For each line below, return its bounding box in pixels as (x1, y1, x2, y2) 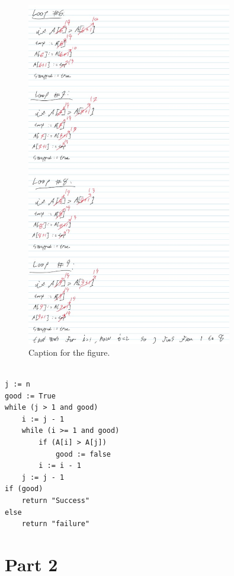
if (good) (5, 485, 43, 493)
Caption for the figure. (28, 346, 110, 358)
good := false (55, 450, 111, 458)
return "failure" (21, 520, 90, 528)
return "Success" (21, 496, 90, 505)
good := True (5, 391, 56, 400)
